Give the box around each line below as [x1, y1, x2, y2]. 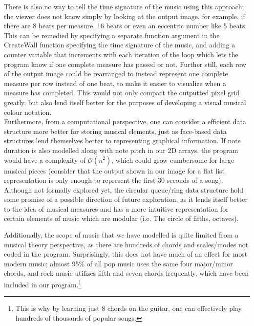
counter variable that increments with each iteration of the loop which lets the [4, 49, 238, 59]
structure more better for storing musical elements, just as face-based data [4, 126, 227, 136]
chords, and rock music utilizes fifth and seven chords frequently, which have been [4, 268, 249, 278]
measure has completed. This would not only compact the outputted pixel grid [4, 87, 240, 98]
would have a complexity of [4, 154, 86, 165]
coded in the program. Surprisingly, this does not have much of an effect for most [4, 249, 248, 259]
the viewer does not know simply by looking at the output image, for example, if [4, 11, 245, 21]
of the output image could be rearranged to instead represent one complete [4, 68, 228, 79]
